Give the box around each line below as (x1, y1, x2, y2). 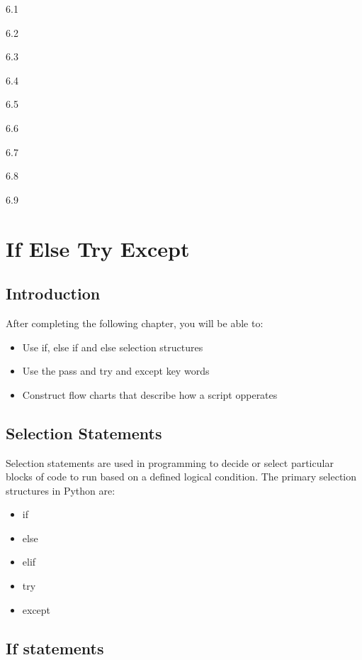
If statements (6, 637, 104, 659)
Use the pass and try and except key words (22, 363, 210, 378)
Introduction (6, 282, 101, 304)
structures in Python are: (6, 483, 115, 497)
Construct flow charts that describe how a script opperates (22, 387, 278, 402)
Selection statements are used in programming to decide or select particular (6, 455, 334, 470)
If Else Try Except (6, 233, 190, 263)
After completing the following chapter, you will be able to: (6, 315, 264, 330)
